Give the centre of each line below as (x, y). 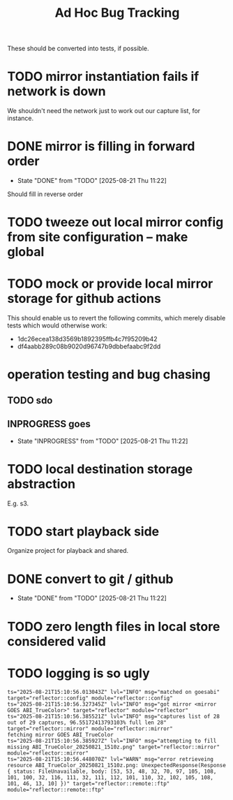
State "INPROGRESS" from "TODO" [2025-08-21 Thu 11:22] (103, 440)
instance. (21, 118)
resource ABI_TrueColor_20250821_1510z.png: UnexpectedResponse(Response (117, 765)
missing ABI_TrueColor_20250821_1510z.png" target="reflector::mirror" (113, 747)
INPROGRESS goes (49, 424)
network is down (57, 91)
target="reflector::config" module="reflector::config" (90, 698)
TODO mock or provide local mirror (110, 284)
